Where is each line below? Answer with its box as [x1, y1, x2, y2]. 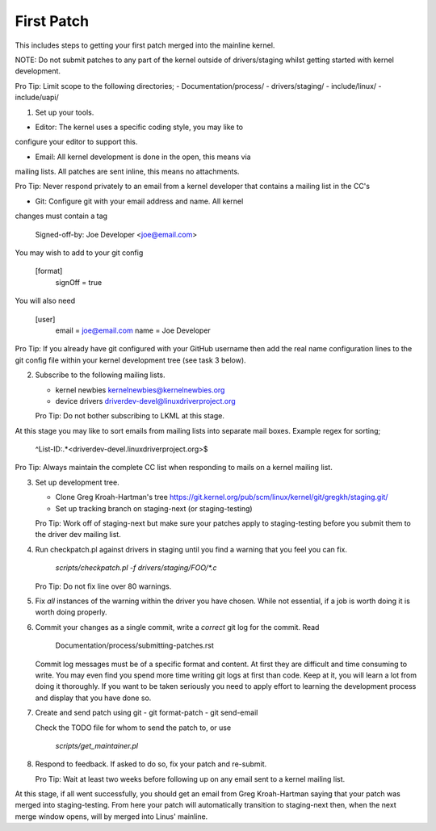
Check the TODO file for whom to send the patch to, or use [35, 723, 232, 732]
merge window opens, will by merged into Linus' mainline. [15, 812, 208, 821]
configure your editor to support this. [15, 137, 138, 147]
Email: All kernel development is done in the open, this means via [35, 152, 251, 162]
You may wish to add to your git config [15, 248, 144, 258]
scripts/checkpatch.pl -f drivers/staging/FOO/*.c [55, 563, 217, 573]
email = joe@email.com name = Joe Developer [55, 325, 212, 335]
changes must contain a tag [15, 211, 108, 221]
